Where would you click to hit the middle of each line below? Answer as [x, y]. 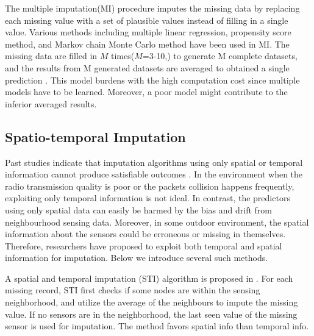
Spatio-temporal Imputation [95, 136]
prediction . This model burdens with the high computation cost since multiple [152, 80]
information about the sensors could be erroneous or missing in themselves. [145, 234]
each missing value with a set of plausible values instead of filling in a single [147, 20]
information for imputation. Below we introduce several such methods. [137, 258]
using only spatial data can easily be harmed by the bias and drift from [138, 209]
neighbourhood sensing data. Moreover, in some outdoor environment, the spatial [157, 222]
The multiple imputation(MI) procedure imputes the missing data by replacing [152, 8]
